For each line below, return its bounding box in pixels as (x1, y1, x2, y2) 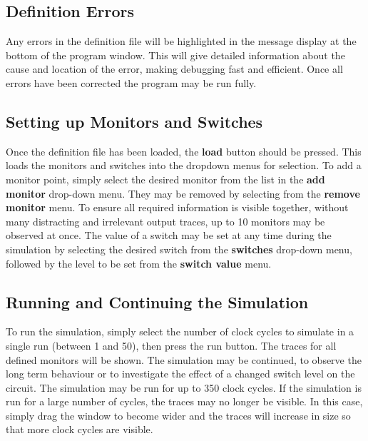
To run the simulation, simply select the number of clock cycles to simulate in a (6, 324, 354, 339)
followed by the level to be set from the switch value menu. (6, 255, 272, 270)
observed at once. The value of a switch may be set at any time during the (6, 228, 332, 243)
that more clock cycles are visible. (6, 422, 153, 437)
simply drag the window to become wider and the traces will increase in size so (6, 407, 351, 422)
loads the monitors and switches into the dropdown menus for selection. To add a (6, 158, 362, 173)
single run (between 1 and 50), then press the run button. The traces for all (6, 338, 337, 353)
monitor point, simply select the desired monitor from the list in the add (6, 171, 325, 186)
